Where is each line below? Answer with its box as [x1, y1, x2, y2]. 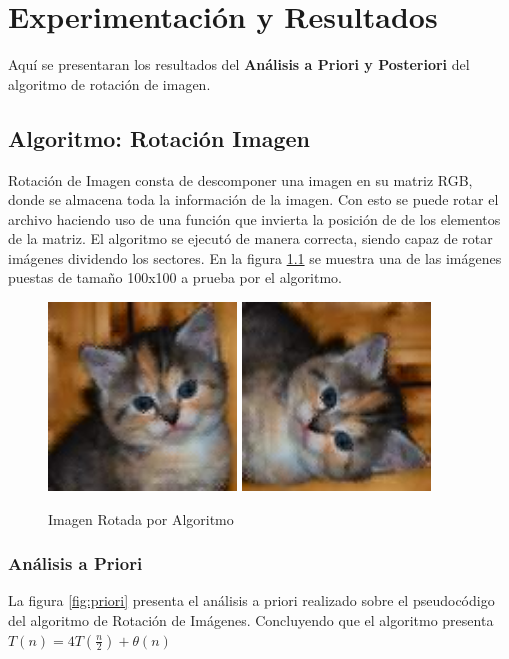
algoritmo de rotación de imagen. [8, 73, 211, 94]
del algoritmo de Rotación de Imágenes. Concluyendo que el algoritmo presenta [8, 610, 494, 631]
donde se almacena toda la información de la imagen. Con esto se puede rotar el [8, 189, 499, 210]
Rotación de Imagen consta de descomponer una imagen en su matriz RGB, [8, 169, 473, 190]
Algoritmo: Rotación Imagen [8, 122, 310, 153]
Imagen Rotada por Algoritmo [48, 508, 234, 529]
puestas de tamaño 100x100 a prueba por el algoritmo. [8, 267, 342, 288]
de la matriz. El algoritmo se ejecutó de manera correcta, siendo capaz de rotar [8, 228, 493, 249]
